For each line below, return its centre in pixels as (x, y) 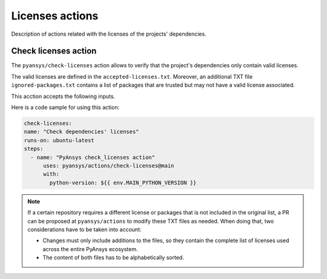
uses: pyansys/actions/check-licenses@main (109, 166)
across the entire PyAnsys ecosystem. (90, 249)
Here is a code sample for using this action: (65, 107)
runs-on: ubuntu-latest (59, 140)
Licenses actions (55, 16)
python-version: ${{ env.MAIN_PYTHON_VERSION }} (123, 182)
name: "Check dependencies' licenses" (81, 132)
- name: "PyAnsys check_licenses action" (93, 157)
